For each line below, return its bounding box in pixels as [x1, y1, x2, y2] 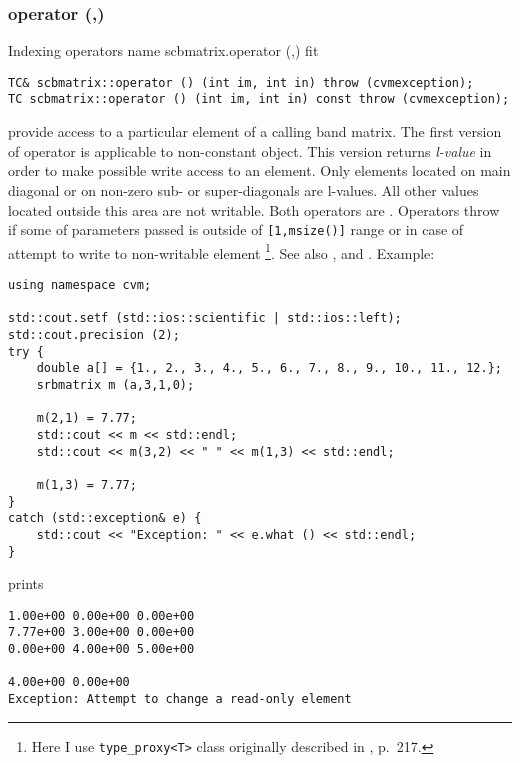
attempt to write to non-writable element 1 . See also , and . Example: [8, 239, 435, 263]
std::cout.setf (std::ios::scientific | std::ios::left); [8, 311, 402, 326]
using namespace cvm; [8, 278, 152, 292]
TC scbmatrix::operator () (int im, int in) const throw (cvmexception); [8, 92, 510, 107]
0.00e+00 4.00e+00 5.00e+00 [8, 642, 195, 657]
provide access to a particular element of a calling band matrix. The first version [8, 121, 502, 142]
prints [8, 573, 44, 594]
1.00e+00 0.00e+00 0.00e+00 [8, 608, 195, 623]
